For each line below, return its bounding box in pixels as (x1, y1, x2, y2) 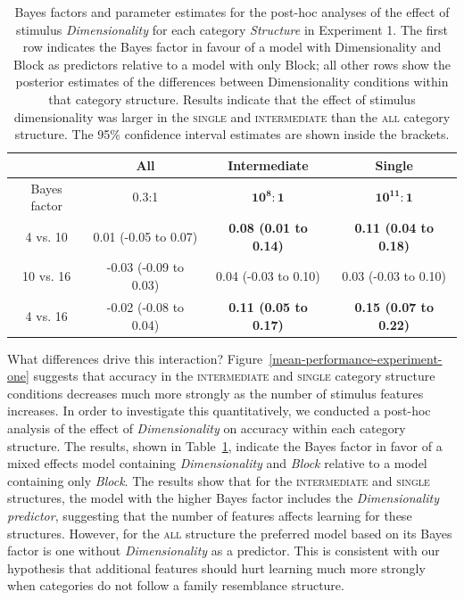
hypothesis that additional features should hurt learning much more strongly (7, 558, 426, 577)
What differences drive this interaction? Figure (7, 349, 263, 367)
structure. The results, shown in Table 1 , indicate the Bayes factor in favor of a (7, 436, 443, 455)
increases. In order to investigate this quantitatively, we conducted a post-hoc (7, 401, 431, 420)
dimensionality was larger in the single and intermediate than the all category (13, 107, 451, 126)
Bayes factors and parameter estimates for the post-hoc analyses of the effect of (14, 3, 450, 21)
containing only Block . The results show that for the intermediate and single (7, 471, 430, 489)
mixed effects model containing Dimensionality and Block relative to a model (7, 454, 427, 473)
